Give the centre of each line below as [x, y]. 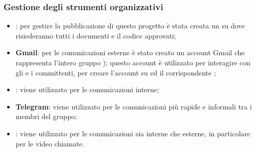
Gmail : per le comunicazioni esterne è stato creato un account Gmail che [130, 52]
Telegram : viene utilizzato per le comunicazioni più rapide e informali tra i [134, 106]
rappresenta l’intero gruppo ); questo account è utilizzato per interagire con [133, 62]
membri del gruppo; [46, 116]
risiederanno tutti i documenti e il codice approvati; [96, 35]
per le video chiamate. [50, 143]
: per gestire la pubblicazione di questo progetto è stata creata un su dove [130, 26]
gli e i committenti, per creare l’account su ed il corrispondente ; [116, 72]
